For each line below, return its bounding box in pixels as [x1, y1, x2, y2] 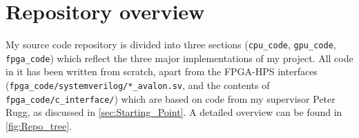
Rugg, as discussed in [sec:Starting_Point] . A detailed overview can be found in [6, 105, 342, 119]
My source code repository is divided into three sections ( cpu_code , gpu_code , [6, 37, 336, 52]
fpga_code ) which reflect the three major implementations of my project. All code [6, 50, 353, 65]
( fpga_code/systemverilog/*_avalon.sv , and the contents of [6, 78, 270, 92]
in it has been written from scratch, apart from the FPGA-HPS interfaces [6, 64, 318, 79]
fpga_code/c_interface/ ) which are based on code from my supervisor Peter [6, 91, 336, 106]
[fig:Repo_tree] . [6, 118, 72, 132]
